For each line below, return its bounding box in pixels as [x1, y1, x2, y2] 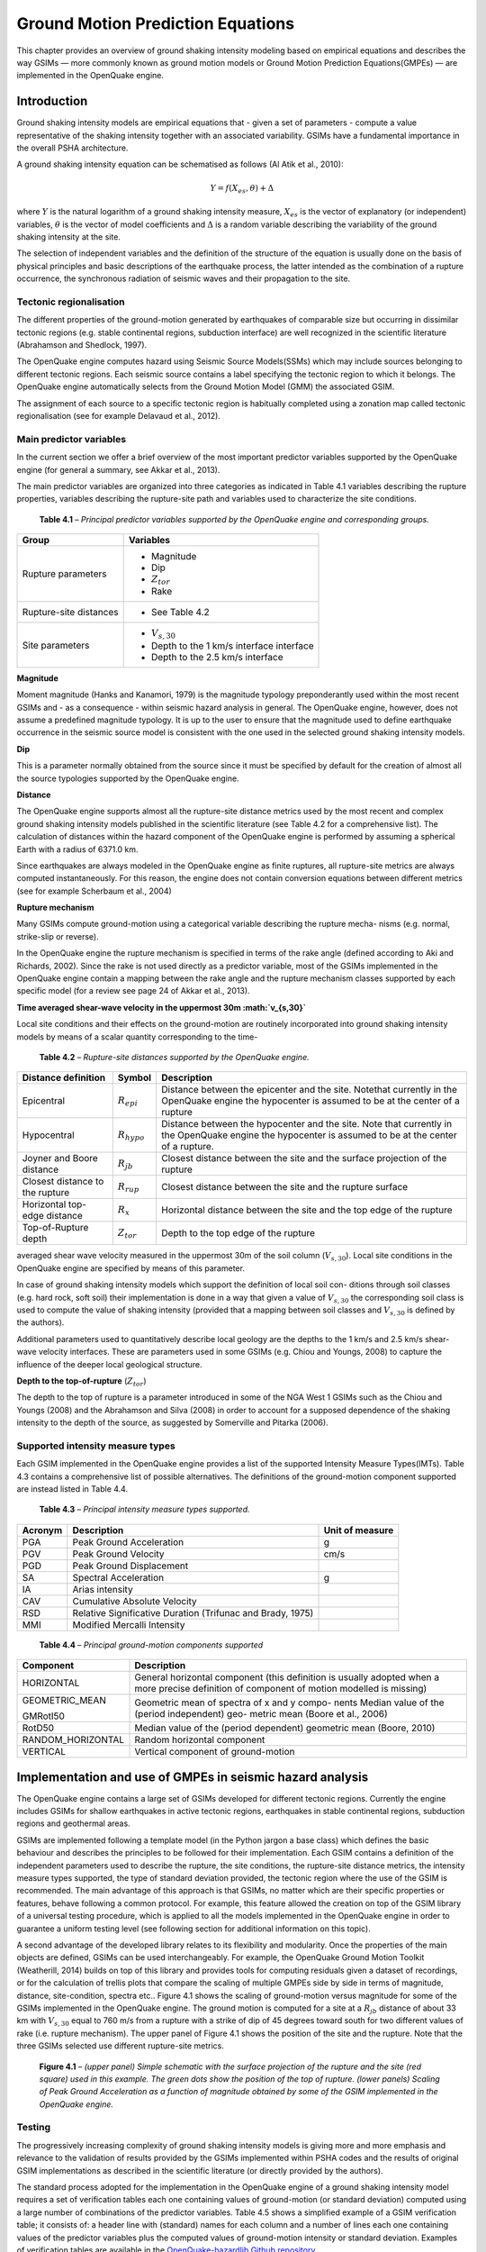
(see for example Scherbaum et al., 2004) [16, 885, 173, 896]
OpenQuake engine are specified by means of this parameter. [16, 1262, 245, 1274]
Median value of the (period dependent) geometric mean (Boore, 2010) [134, 1721, 436, 1734]
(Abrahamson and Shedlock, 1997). [16, 340, 148, 350]
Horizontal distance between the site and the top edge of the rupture [161, 1203, 454, 1216]
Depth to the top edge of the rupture [161, 1227, 315, 1240]
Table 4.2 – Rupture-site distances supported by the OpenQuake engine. [39, 1052, 310, 1062]
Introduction [16, 94, 88, 109]
